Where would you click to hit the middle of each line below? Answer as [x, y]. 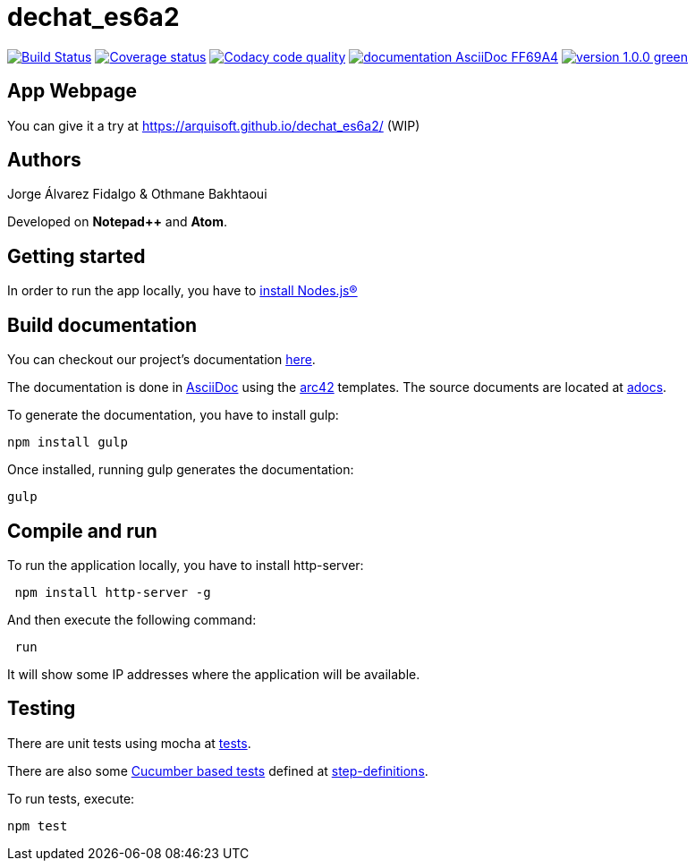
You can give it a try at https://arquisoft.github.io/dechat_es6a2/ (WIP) [214, 125]
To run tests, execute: [71, 798]
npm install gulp [68, 443]
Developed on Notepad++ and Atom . [117, 222]
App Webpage [72, 91]
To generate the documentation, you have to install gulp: [173, 415]
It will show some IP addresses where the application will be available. [214, 674]
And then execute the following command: [132, 619]
